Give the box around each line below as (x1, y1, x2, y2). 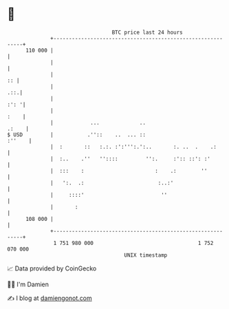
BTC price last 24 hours (111, 29, 184, 36)
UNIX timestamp (124, 251, 168, 259)
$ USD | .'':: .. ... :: (7, 131, 146, 138)
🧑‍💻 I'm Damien (7, 280, 50, 288)
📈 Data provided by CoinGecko (7, 264, 97, 273)
